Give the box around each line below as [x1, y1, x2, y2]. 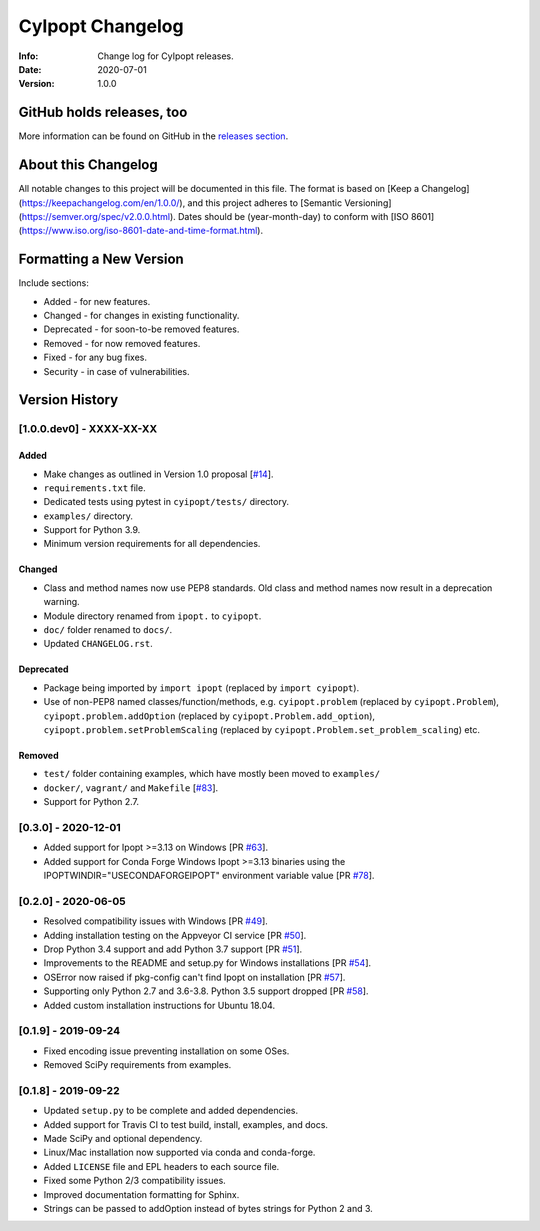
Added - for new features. [43, 295, 151, 307]
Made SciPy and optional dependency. [43, 1133, 203, 1145]
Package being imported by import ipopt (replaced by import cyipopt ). [43, 681, 360, 694]
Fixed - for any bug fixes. [43, 351, 147, 364]
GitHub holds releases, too [18, 104, 188, 121]
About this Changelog [18, 156, 159, 174]
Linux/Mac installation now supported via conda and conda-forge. [43, 1146, 316, 1159]
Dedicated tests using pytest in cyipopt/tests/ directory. [43, 496, 290, 508]
